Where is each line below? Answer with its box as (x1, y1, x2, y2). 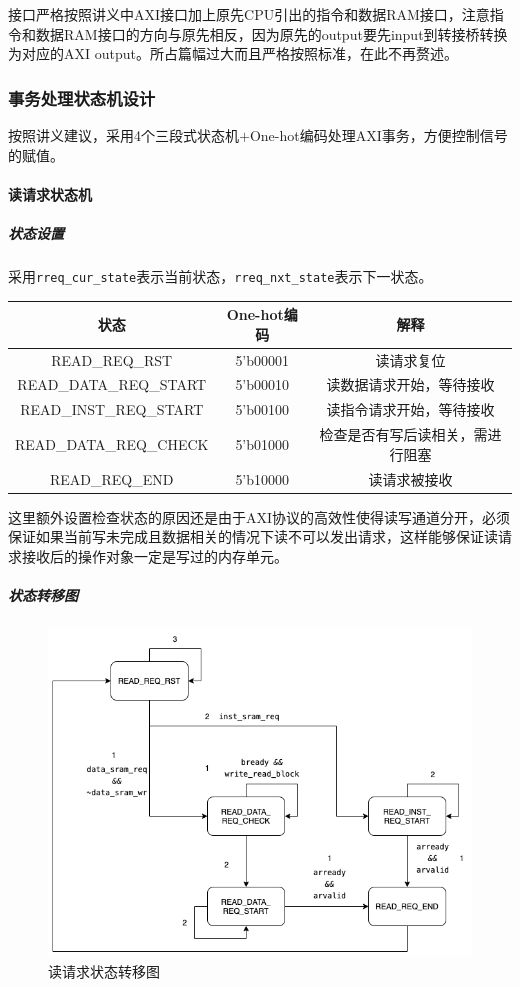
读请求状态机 (8, 183, 92, 204)
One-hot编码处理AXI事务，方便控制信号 (249, 125, 508, 145)
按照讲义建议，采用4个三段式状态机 (8, 125, 239, 145)
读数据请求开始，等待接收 (326, 374, 495, 395)
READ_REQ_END (50, 468, 174, 489)
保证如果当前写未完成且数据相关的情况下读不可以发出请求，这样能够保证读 (8, 526, 498, 547)
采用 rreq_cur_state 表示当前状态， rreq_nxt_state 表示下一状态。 (8, 265, 433, 286)
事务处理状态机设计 (8, 85, 156, 110)
